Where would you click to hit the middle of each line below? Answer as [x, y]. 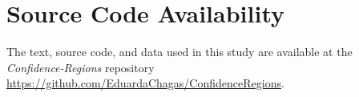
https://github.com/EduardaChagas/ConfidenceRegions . [145, 83]
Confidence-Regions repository [81, 67]
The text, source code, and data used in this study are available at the [179, 52]
